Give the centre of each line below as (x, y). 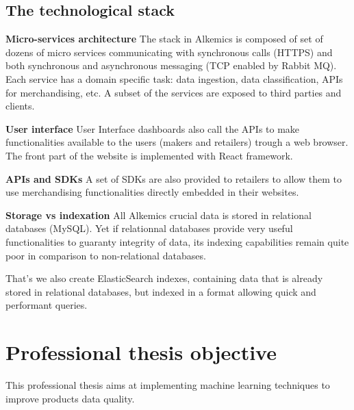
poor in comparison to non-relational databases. (106, 255)
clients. (20, 106)
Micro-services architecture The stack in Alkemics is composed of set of (164, 39)
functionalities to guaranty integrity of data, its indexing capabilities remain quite (177, 241)
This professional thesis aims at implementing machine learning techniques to (168, 385)
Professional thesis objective (141, 352)
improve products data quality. (70, 398)
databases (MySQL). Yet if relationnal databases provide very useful (149, 228)
